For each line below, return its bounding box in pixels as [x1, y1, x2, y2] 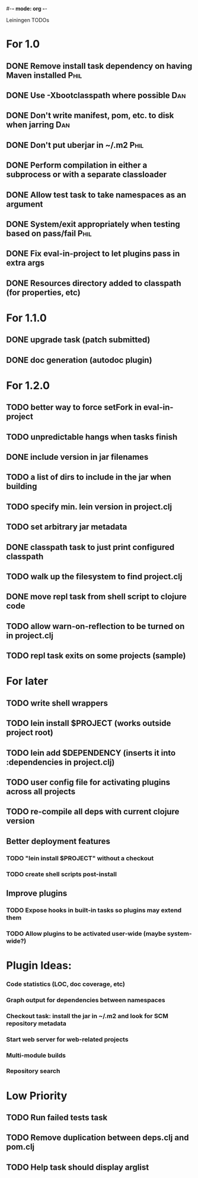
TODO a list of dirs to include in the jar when [6, 472, 172, 482]
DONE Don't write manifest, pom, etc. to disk [6, 110, 174, 121]
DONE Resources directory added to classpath [6, 278, 182, 288]
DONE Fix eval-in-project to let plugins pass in [6, 249, 180, 259]
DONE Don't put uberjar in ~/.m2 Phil [6, 140, 144, 150]
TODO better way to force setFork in [6, 402, 142, 412]
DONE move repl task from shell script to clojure [6, 592, 187, 602]
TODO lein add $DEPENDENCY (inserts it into [6, 748, 176, 758]
